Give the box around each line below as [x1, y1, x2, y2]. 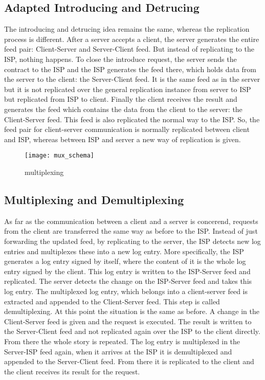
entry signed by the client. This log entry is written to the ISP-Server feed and [4, 265, 251, 276]
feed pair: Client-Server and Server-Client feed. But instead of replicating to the [4, 43, 254, 54]
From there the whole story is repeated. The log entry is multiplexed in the [4, 336, 240, 346]
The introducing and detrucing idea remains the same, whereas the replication [4, 24, 250, 34]
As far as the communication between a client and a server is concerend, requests [4, 215, 258, 226]
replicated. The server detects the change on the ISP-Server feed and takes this [4, 276, 252, 286]
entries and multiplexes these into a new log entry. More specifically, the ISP [4, 245, 244, 256]
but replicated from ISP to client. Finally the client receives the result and [4, 94, 237, 104]
